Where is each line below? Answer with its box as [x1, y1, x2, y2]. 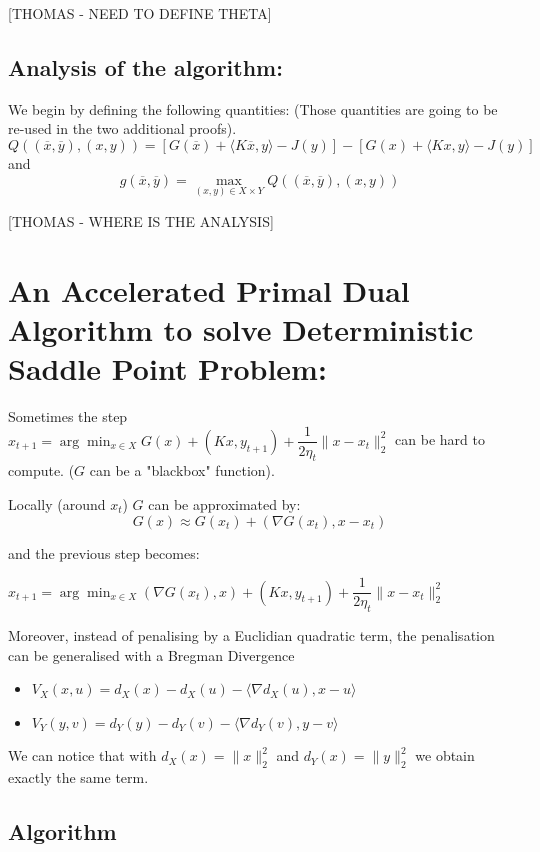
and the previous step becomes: [8, 542, 200, 563]
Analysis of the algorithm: [8, 51, 283, 82]
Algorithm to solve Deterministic [8, 308, 474, 349]
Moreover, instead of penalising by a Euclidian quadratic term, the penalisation [8, 624, 495, 645]
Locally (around [8, 493, 106, 514]
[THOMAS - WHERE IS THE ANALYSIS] [8, 210, 274, 231]
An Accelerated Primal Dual [8, 269, 410, 310]
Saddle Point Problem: [8, 347, 327, 388]
